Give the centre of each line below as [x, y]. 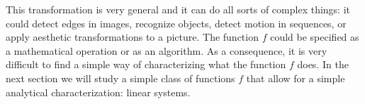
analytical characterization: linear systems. [98, 92]
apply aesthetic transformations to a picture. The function [132, 37]
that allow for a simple [296, 78]
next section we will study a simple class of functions [120, 78]
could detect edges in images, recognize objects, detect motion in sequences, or [176, 23]
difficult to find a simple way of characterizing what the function [146, 64]
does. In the [323, 64]
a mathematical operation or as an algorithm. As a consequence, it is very [167, 50]
